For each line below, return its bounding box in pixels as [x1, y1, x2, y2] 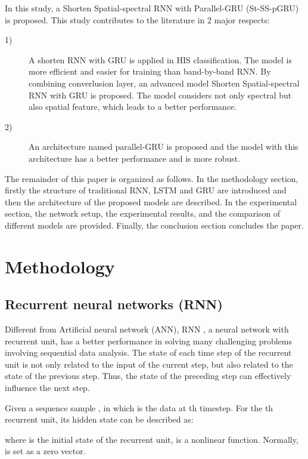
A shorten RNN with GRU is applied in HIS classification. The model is [29, 53, 292, 66]
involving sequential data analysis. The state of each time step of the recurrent [5, 346, 292, 359]
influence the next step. [5, 381, 90, 394]
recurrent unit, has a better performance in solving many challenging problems [5, 334, 292, 347]
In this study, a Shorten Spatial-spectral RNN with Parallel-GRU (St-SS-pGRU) [5, 2, 299, 14]
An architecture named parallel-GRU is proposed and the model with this [29, 140, 298, 153]
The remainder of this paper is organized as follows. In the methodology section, [5, 172, 298, 184]
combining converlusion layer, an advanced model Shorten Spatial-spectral [29, 76, 300, 89]
